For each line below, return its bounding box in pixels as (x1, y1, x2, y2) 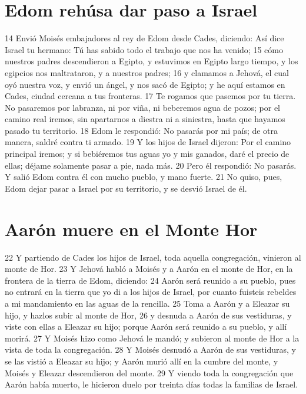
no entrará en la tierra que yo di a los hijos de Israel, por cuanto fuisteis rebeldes (5, 285, 297, 298)
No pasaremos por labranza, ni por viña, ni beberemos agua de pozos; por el (5, 101, 281, 113)
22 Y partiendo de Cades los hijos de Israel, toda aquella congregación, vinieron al (5, 251, 301, 263)
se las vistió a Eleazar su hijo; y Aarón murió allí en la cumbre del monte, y (5, 354, 278, 367)
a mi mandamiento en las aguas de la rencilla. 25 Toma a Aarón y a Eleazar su (5, 297, 290, 309)
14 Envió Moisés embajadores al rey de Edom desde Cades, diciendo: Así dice (5, 32, 284, 44)
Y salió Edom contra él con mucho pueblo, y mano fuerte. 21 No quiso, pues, (5, 170, 282, 183)
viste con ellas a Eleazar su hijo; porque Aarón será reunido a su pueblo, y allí (5, 320, 287, 333)
